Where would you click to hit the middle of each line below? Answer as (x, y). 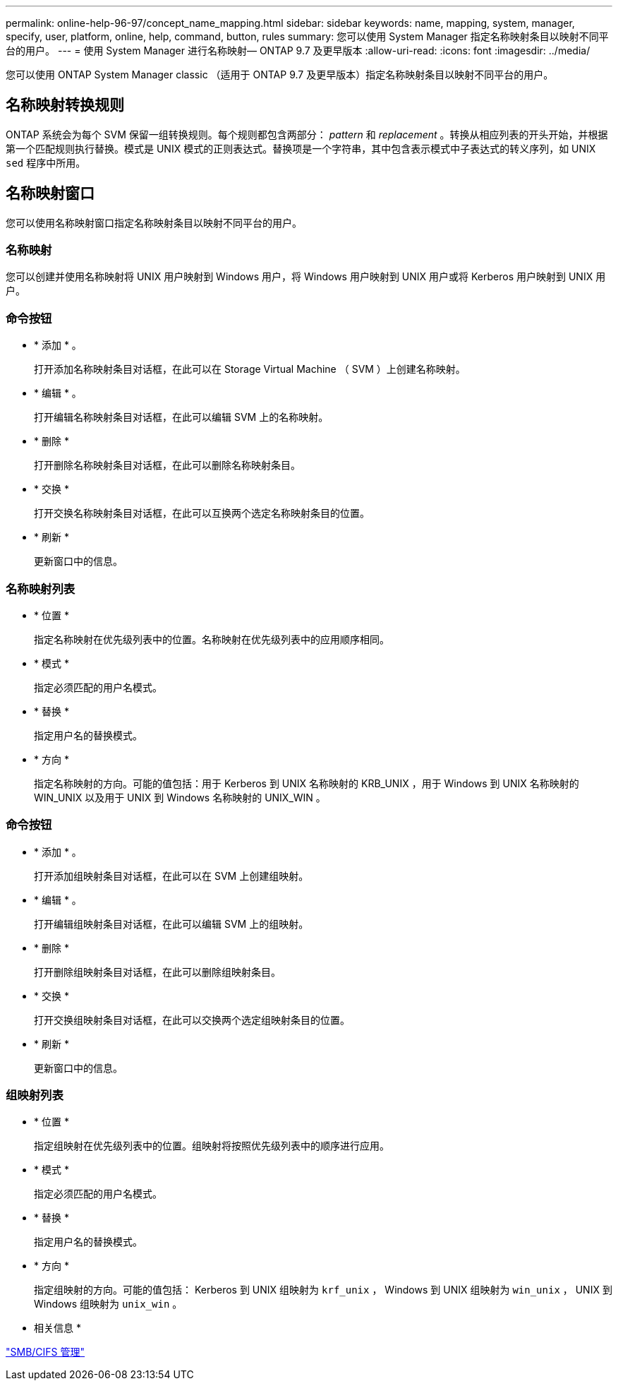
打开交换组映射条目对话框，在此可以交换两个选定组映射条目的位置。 (192, 1020)
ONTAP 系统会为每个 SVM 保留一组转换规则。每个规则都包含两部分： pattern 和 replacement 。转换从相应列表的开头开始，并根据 (307, 134)
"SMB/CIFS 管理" (46, 1352)
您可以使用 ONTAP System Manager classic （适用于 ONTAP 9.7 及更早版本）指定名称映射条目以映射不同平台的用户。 (280, 74)
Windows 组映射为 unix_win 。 (108, 1304)
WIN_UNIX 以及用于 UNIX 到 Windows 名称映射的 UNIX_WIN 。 (180, 797)
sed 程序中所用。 (46, 162)
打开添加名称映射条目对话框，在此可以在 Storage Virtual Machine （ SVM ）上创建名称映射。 (250, 369)
